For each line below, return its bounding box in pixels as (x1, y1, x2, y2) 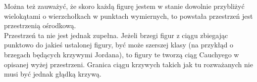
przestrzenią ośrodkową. (4, 20, 76, 31)
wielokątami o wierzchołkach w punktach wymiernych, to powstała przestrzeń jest (4, 10, 253, 21)
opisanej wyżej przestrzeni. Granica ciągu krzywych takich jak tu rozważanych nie (4, 59, 253, 69)
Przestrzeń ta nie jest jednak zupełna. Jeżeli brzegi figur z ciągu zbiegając (4, 30, 228, 40)
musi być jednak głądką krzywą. (4, 69, 102, 79)
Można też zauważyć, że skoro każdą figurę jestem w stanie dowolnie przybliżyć (4, 1, 245, 11)
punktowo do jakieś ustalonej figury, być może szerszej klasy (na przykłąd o (4, 40, 233, 50)
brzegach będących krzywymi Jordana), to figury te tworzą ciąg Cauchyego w (4, 49, 239, 59)
